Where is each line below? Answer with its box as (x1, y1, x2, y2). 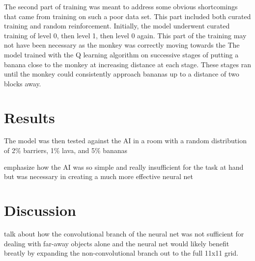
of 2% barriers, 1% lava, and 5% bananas (4, 145, 128, 156)
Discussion (4, 200, 76, 220)
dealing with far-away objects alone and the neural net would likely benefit (4, 238, 229, 248)
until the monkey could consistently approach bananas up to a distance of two (4, 69, 239, 79)
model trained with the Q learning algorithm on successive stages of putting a (4, 49, 239, 59)
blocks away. (4, 78, 41, 88)
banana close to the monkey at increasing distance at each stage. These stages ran (4, 59, 251, 69)
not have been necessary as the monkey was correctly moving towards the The (4, 40, 240, 50)
